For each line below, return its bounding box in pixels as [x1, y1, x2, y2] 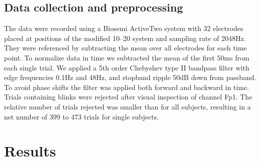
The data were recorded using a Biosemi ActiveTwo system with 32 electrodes [4, 23, 243, 33]
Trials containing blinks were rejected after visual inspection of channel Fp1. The [4, 91, 252, 102]
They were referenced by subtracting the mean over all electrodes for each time [4, 42, 247, 53]
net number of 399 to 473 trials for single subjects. [4, 111, 159, 121]
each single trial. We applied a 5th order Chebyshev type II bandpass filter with [4, 62, 249, 72]
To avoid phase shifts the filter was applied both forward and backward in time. [4, 81, 249, 92]
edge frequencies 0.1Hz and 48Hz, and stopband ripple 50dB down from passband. [4, 72, 256, 82]
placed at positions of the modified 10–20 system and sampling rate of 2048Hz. [4, 32, 246, 43]
